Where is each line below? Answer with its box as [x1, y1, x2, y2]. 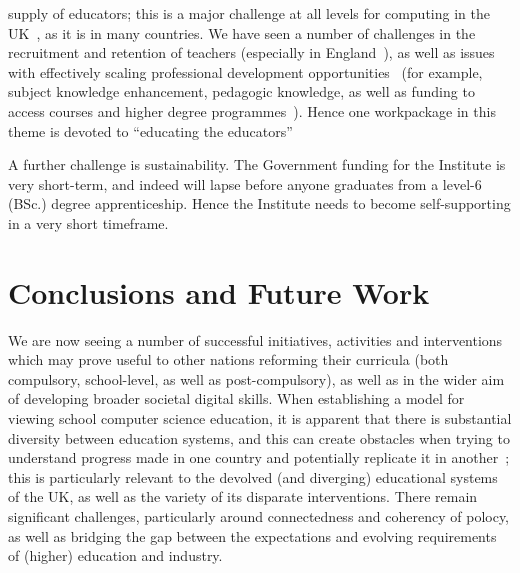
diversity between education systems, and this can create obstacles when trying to [8, 427, 510, 448]
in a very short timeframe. [8, 212, 169, 233]
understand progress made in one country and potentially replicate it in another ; [8, 447, 510, 468]
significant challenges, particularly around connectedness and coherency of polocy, [8, 506, 510, 526]
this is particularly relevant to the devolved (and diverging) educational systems [8, 466, 498, 487]
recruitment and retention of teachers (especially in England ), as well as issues [8, 42, 495, 63]
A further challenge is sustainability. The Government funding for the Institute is [8, 154, 506, 175]
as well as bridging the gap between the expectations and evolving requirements [8, 525, 497, 546]
